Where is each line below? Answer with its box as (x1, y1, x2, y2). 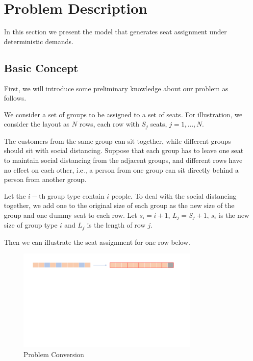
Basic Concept (4, 60, 78, 75)
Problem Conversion (24, 349, 84, 359)
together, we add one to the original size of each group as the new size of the (4, 200, 235, 210)
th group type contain (39, 190, 104, 201)
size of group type (4, 220, 58, 230)
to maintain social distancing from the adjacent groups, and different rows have (4, 155, 243, 165)
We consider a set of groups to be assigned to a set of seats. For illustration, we (4, 109, 243, 119)
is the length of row (87, 220, 146, 230)
